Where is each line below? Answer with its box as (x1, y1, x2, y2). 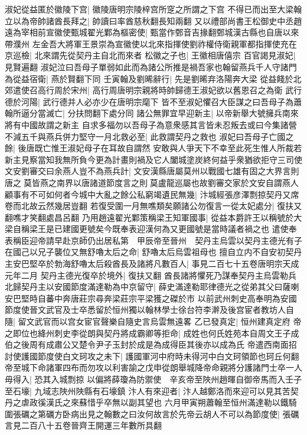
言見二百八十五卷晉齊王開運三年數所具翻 (5, 419, 162, 431)
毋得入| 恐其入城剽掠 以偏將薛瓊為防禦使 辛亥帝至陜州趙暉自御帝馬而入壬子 (5, 373, 302, 385)
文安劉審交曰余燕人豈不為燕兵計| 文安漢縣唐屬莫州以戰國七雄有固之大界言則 (5, 165, 299, 177)
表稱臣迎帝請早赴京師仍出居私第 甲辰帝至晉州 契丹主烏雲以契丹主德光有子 (5, 234, 302, 246)
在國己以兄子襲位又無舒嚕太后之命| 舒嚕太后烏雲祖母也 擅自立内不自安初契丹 (5, 246, 302, 258)
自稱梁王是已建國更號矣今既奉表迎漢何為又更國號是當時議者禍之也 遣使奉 (12, 223, 297, 235)
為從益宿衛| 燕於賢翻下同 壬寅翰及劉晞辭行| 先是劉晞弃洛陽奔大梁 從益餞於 (5, 72, 293, 84)
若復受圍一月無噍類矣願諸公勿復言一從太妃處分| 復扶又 (90, 199, 302, 212)
